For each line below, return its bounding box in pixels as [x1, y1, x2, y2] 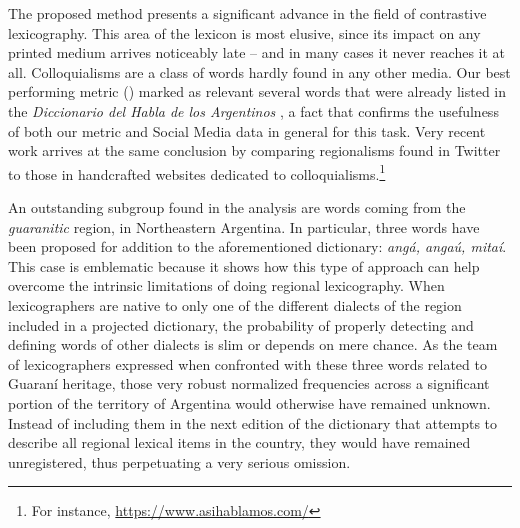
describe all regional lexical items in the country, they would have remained [8, 432, 471, 453]
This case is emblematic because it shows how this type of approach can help [8, 255, 480, 276]
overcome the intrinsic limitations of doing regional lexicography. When [8, 275, 445, 296]
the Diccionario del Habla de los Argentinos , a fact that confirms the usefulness [8, 100, 499, 121]
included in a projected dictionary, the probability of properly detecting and [8, 314, 474, 335]
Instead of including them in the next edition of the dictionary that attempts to [8, 412, 498, 433]
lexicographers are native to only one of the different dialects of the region [8, 294, 462, 315]
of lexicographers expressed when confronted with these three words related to [8, 353, 487, 374]
